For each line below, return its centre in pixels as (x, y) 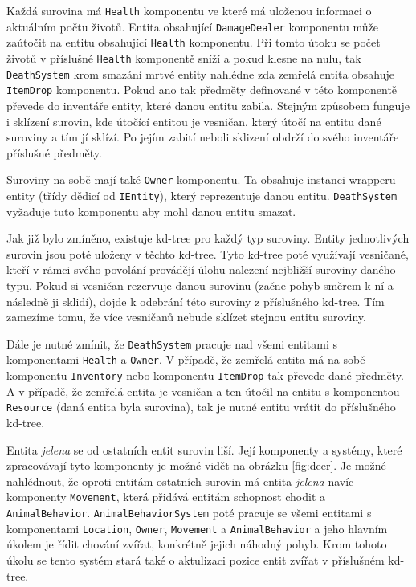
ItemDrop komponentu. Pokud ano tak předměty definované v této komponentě (202, 90)
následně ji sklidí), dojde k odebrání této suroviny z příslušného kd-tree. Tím (196, 301)
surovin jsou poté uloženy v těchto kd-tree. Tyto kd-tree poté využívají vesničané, (208, 253)
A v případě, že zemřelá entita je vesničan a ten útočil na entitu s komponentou (203, 391)
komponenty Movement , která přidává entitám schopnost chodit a (166, 497)
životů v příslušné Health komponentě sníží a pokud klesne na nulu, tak (184, 57)
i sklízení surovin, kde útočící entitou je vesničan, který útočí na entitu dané (194, 121)
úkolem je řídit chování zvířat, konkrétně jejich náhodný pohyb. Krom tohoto (197, 544)
